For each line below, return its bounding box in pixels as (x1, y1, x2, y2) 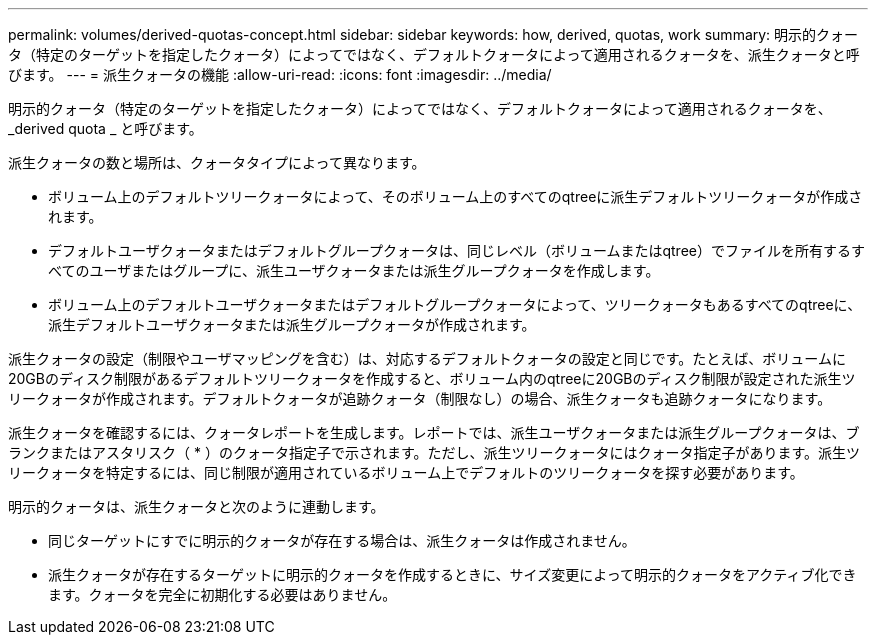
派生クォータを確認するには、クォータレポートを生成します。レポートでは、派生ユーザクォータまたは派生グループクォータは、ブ (8, 424, 860, 441)
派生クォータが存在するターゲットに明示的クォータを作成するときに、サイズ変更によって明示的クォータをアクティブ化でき (48, 566, 857, 583)
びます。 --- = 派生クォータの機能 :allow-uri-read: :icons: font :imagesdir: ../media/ (8, 66, 552, 83)
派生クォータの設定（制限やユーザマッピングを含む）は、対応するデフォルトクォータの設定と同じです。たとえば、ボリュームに (8, 350, 846, 367)
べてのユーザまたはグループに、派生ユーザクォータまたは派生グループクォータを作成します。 (48, 262, 660, 279)
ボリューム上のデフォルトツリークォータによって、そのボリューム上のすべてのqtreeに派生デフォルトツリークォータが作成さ (48, 188, 863, 205)
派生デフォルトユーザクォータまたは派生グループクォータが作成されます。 (48, 316, 536, 333)
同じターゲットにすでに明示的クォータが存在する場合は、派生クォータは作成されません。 (48, 532, 636, 549)
